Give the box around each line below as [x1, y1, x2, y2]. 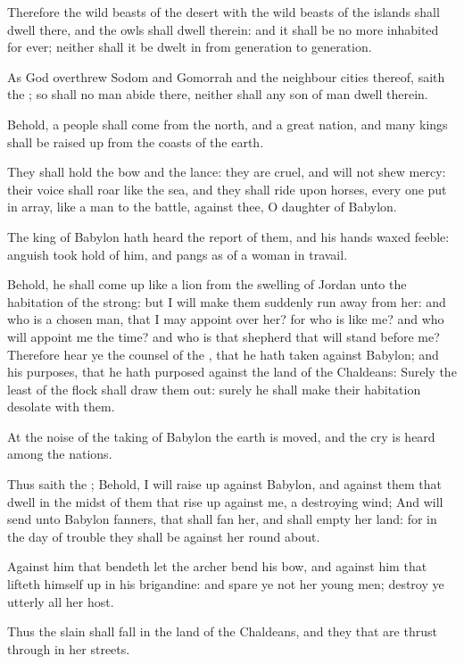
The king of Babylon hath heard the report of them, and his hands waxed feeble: [7, 227, 450, 245]
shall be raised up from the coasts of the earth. [7, 132, 264, 151]
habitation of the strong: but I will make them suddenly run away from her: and [7, 292, 446, 311]
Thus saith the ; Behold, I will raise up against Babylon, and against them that [7, 475, 442, 494]
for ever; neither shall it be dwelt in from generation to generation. [7, 37, 372, 56]
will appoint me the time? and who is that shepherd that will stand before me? [7, 327, 440, 345]
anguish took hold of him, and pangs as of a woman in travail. [7, 245, 348, 263]
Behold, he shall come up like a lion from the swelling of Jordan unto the [7, 275, 407, 294]
